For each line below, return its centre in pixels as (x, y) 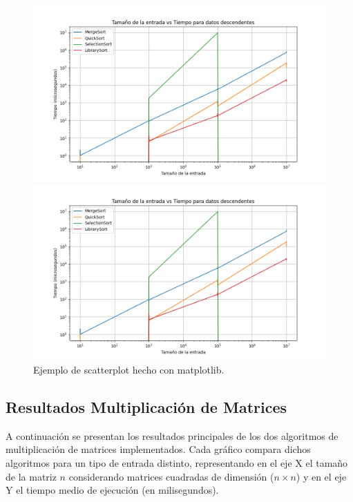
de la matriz (31, 476)
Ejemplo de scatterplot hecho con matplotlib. (129, 369)
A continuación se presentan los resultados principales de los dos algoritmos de (172, 435)
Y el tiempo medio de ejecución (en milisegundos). (112, 490)
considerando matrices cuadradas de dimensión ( (171, 476)
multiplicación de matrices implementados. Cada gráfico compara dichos (158, 449)
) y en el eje (321, 476)
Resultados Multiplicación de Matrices (146, 406)
